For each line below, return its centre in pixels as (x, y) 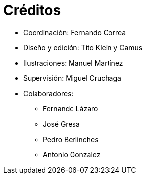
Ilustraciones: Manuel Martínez (73, 63)
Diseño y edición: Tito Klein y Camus (83, 47)
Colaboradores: (48, 93)
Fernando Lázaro (71, 108)
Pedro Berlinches (71, 139)
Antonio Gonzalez (72, 154)
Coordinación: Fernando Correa (75, 32)
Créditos (32, 10)
